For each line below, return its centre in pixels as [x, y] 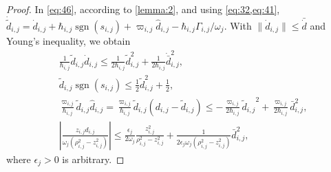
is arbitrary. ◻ [93, 159]
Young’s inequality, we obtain [68, 41]
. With [238, 26]
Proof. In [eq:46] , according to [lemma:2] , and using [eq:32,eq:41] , [143, 9]
